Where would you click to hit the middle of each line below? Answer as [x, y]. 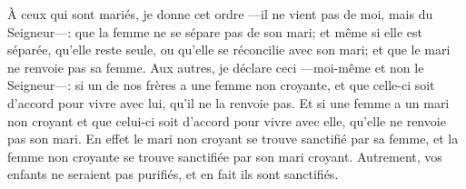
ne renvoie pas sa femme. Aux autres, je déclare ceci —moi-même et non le [216, 67]
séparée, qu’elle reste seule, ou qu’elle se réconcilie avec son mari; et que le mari [229, 50]
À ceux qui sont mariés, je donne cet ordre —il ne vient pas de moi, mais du [220, 14]
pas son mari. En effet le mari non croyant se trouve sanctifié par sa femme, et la [233, 139]
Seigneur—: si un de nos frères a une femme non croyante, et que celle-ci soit [221, 85]
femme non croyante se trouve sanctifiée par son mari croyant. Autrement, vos [225, 156]
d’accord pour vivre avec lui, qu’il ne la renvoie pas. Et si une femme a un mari [228, 102]
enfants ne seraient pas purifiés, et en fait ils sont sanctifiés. [173, 174]
